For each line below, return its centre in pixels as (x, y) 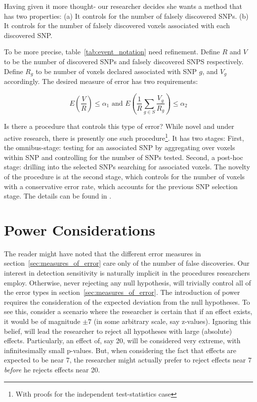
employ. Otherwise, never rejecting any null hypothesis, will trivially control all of (128, 282)
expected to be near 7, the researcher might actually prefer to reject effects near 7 (128, 360)
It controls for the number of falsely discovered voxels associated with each (117, 25)
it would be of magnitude (42, 321)
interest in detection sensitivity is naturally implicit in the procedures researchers (127, 273)
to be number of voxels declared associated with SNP (116, 71)
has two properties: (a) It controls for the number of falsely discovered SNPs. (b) (126, 16)
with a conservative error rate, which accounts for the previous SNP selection (121, 186)
